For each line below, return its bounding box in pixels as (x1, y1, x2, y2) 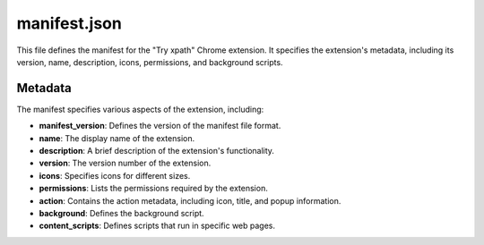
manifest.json (16, 13, 123, 33)
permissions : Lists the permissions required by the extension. (39, 183, 268, 194)
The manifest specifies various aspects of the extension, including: (16, 104, 264, 114)
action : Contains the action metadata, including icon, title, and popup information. (39, 195, 341, 206)
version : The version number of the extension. (39, 157, 212, 169)
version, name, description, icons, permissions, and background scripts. (16, 56, 283, 67)
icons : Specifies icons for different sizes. (39, 170, 191, 181)
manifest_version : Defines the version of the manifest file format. (39, 121, 281, 131)
